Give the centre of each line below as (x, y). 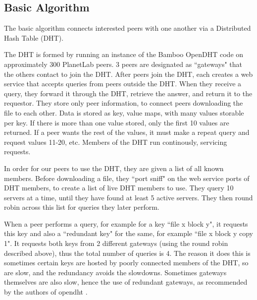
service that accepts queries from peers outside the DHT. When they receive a (123, 84)
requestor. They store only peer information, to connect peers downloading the (124, 103)
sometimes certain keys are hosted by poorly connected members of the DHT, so (126, 263)
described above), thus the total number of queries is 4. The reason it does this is (127, 253)
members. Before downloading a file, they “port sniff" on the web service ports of (127, 178)
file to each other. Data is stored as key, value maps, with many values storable (124, 112)
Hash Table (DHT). (34, 37)
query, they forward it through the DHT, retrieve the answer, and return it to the (128, 93)
